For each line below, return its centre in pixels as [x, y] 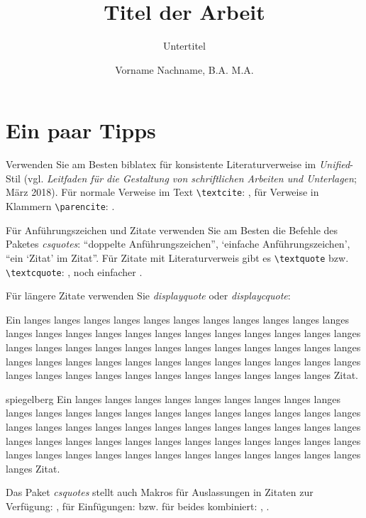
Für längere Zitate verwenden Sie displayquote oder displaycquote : [148, 296]
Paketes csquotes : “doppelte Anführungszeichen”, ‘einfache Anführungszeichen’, [178, 244]
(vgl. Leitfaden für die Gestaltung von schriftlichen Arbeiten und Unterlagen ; [190, 178]
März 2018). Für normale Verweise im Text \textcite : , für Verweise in [162, 192]
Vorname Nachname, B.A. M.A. [184, 69]
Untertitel [184, 46]
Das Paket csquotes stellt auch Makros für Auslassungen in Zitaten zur [160, 492]
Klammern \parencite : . [60, 206]
